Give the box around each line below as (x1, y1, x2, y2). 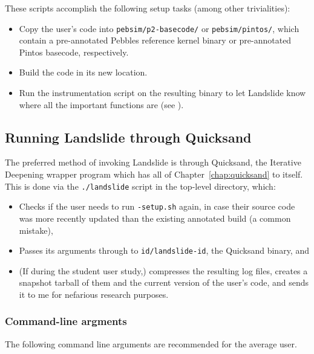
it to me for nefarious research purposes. (19, 288, 169, 300)
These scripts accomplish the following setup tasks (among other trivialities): (5, 2, 290, 14)
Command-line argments (5, 314, 127, 329)
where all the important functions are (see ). (19, 98, 184, 111)
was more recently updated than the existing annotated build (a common (19, 211, 291, 224)
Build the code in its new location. (19, 66, 148, 79)
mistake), (19, 224, 53, 236)
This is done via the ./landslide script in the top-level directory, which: (5, 179, 276, 192)
